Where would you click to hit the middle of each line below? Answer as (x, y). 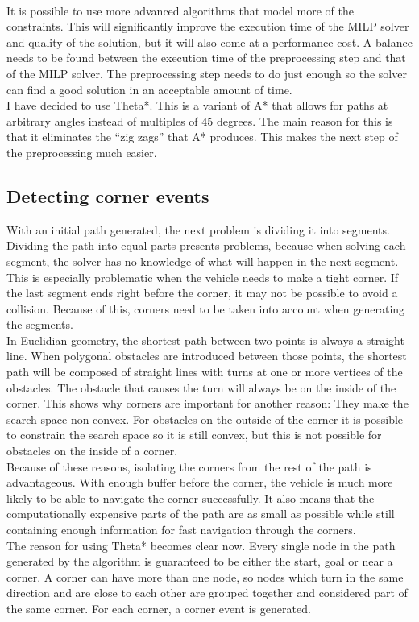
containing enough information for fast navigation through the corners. (181, 530)
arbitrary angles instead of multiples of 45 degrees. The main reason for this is (200, 120)
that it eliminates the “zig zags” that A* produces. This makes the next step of (202, 137)
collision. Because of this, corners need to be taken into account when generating (206, 308)
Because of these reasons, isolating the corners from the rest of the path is (189, 466)
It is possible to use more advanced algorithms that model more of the (180, 10)
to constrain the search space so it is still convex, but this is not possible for (194, 435)
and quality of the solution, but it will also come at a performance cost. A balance (209, 41)
